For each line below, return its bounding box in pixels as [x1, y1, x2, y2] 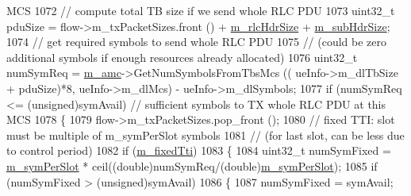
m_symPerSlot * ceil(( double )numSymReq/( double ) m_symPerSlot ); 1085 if [6, 157, 378, 174]
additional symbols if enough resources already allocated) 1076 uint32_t [6, 48, 358, 65]
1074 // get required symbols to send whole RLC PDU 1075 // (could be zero [6, 33, 387, 50]
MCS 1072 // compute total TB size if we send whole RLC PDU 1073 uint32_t [6, 2, 395, 18]
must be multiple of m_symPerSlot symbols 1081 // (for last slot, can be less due [6, 126, 405, 143]
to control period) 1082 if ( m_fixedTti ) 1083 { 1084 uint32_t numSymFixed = [6, 142, 391, 159]
